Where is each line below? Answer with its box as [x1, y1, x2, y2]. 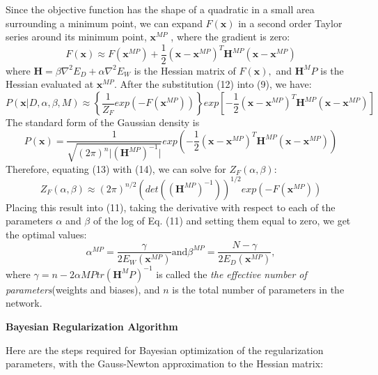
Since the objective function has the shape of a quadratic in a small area [6, 2, 315, 16]
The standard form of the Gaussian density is [6, 115, 200, 130]
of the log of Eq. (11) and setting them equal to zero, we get [93, 213, 351, 228]
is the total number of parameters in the [172, 282, 345, 296]
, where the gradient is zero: [171, 29, 290, 44]
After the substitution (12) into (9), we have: [120, 77, 312, 91]
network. [6, 296, 42, 310]
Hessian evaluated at [6, 77, 94, 91]
